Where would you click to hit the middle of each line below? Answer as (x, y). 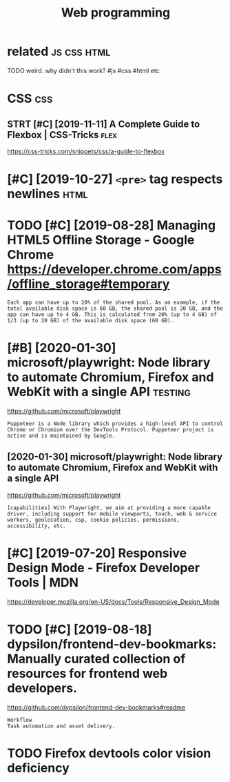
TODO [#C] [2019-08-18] (80, 629)
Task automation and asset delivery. (61, 726)
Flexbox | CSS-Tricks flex (62, 135)
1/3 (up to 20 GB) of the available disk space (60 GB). (91, 321)
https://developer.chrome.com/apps (114, 270)
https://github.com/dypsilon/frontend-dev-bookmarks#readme (96, 707)
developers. (42, 688)
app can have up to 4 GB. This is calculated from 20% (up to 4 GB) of (112, 315)
